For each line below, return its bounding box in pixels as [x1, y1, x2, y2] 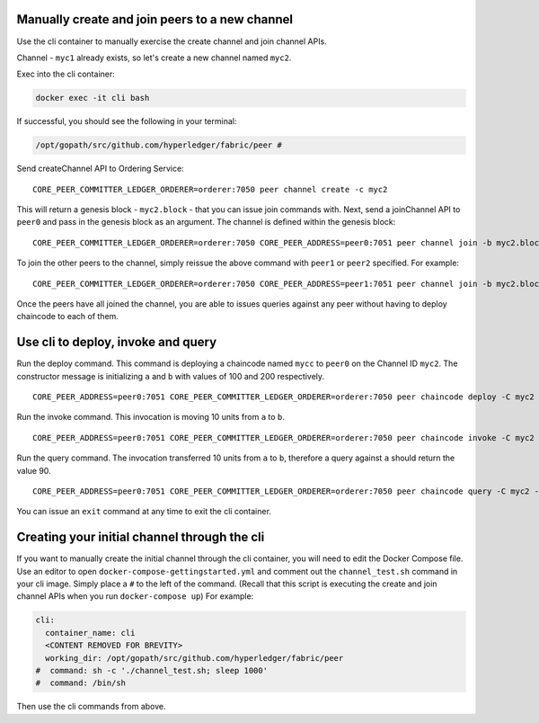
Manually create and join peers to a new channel [16, 12, 294, 27]
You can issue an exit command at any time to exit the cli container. [16, 506, 271, 517]
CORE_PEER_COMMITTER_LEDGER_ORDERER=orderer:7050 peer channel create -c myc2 [32, 184, 388, 194]
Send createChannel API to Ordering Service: [16, 163, 184, 174]
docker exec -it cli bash [35, 93, 150, 103]
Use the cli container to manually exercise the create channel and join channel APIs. [16, 36, 327, 47]
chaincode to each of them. [16, 311, 119, 322]
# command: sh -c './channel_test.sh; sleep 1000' [35, 665, 269, 676]
